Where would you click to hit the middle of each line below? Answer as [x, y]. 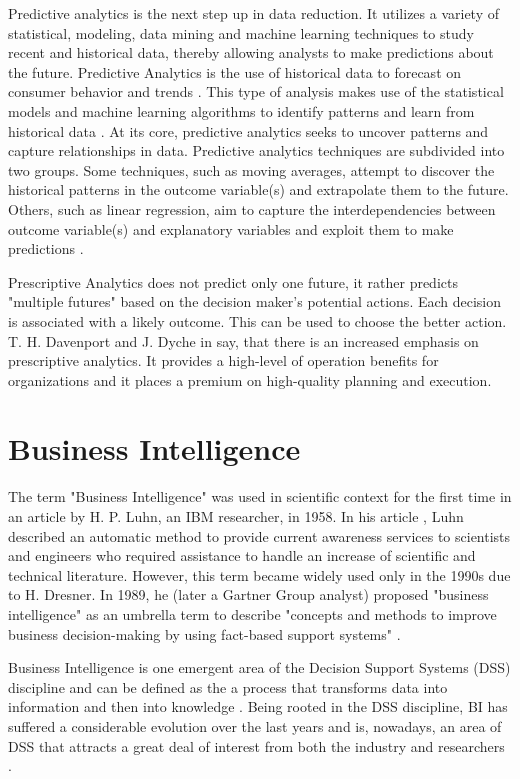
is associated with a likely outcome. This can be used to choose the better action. [257, 320]
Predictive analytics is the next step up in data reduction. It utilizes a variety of [254, 13]
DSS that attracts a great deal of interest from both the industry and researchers [256, 745]
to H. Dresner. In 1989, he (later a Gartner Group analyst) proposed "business [248, 594]
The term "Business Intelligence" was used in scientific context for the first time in [260, 496]
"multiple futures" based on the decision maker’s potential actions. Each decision [255, 301]
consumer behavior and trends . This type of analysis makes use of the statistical [256, 91]
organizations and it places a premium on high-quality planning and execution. [250, 379]
